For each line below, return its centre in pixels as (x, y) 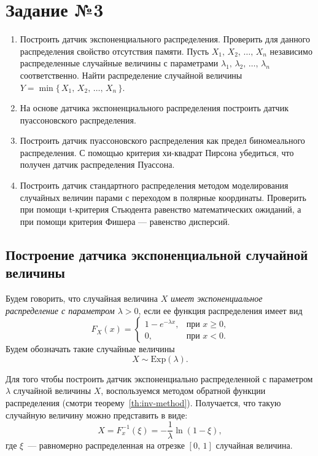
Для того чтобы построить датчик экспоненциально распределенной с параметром (159, 378)
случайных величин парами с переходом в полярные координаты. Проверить (163, 197)
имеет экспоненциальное (216, 298)
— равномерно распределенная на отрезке (106, 445)
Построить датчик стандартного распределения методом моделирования (154, 185)
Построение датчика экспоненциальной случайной (157, 254)
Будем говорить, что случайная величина (82, 298)
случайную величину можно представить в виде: (97, 415)
